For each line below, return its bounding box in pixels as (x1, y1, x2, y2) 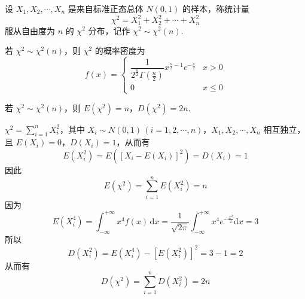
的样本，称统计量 (182, 2, 250, 14)
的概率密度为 (94, 44, 145, 57)
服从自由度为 (5, 24, 55, 36)
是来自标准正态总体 (68, 2, 144, 14)
